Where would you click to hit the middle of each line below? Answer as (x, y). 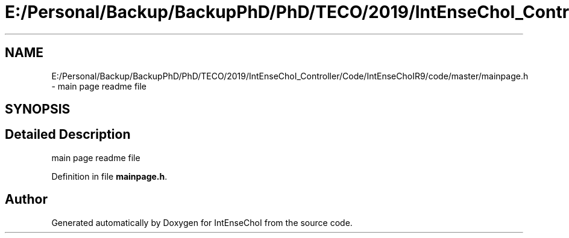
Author (26, 200)
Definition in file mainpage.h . (109, 176)
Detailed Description (68, 135)
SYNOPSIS (38, 109)
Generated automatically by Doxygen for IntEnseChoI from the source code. (202, 222)
